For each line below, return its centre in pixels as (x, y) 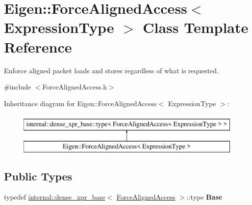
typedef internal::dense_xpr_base (55, 196)
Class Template (196, 27)
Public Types (38, 176)
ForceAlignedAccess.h (75, 87)
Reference (38, 46)
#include (18, 87)
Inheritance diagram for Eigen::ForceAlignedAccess (80, 103)
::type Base (204, 196)
